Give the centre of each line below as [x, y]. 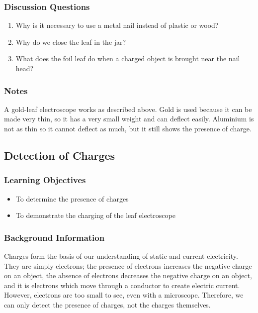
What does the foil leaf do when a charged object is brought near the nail [128, 58]
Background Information [54, 237]
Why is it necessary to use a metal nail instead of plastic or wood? [117, 25]
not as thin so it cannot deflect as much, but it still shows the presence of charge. [128, 128]
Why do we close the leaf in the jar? [71, 42]
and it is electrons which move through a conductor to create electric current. [122, 285]
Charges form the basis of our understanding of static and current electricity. [121, 256]
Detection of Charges [60, 155]
